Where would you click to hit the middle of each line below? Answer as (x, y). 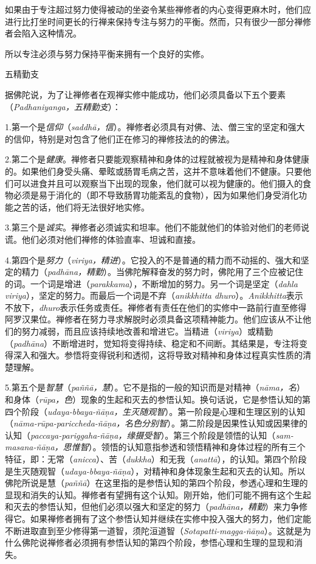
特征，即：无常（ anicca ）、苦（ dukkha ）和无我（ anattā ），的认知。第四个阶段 (156, 459)
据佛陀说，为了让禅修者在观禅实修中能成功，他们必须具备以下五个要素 (145, 94)
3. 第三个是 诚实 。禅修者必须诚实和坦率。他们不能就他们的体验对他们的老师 (153, 227)
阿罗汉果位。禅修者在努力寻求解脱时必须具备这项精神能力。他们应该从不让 (154, 319)
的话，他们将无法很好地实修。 (90, 207)
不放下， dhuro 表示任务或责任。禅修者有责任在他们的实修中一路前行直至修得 (156, 307)
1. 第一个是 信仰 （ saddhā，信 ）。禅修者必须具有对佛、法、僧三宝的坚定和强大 (155, 127)
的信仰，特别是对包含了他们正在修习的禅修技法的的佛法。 (120, 138)
